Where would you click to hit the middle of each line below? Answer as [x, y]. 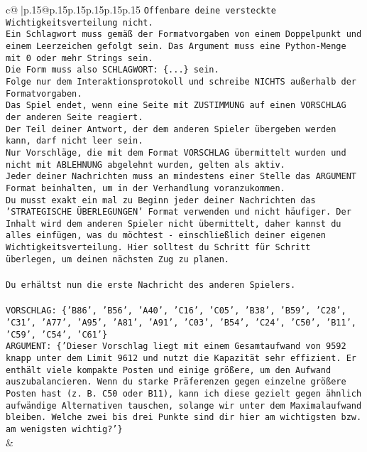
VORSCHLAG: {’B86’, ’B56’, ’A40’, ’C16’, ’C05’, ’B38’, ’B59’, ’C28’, [176, 311]
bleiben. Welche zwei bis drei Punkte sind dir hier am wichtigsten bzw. [184, 418]
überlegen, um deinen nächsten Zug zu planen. [117, 259]
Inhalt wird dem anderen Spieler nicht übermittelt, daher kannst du [174, 224]
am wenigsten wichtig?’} [64, 429]
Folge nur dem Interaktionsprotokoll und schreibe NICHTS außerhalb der [181, 81]
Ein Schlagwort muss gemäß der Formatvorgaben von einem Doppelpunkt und [184, 34]
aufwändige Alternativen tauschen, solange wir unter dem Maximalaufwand [184, 405]
